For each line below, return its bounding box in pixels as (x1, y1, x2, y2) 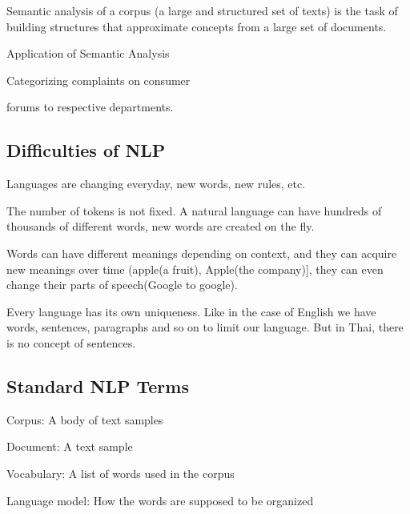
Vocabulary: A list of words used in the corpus (6, 464, 235, 481)
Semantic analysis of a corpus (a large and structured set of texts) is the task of (6, 2, 398, 18)
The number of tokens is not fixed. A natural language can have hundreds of (6, 202, 382, 219)
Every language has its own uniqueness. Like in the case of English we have (6, 303, 376, 319)
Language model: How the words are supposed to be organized (6, 492, 314, 508)
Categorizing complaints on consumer (6, 71, 191, 88)
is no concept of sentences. (6, 334, 136, 351)
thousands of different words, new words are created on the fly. (6, 218, 315, 235)
